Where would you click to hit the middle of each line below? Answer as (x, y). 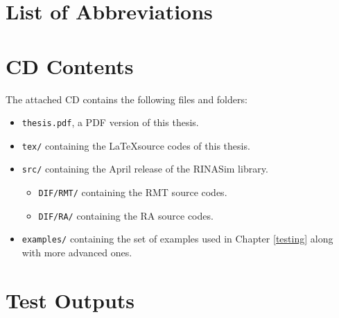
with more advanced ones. (77, 253)
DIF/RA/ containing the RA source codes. (126, 215)
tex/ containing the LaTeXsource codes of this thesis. (136, 145)
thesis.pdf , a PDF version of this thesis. (110, 122)
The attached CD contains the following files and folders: (127, 99)
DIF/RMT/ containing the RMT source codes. (133, 192)
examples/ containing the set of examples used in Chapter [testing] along (177, 239)
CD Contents (70, 65)
